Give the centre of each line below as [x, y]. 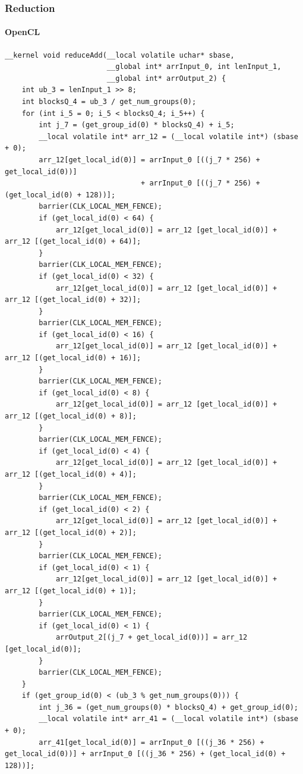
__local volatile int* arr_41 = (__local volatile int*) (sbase [168, 719]
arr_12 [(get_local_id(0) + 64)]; [73, 242]
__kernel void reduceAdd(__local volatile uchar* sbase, [120, 55]
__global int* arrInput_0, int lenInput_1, [194, 67]
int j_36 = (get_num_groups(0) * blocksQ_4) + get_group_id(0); [168, 707]
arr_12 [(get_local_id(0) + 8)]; [71, 416]
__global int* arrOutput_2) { [166, 78]
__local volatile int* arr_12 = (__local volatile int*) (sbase [168, 136]
